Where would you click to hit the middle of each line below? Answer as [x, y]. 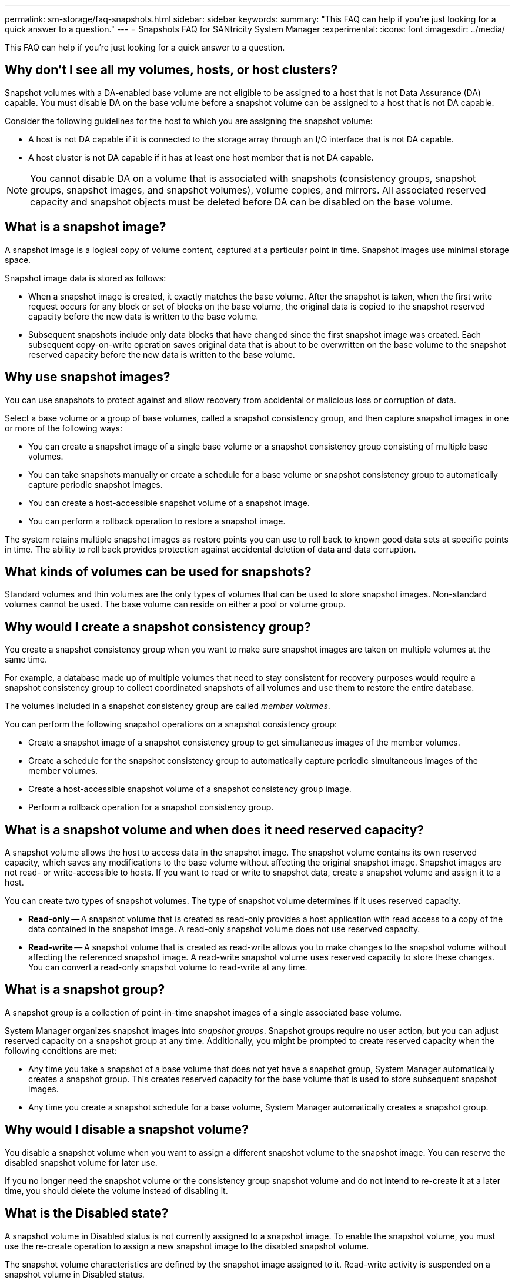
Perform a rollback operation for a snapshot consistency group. [151, 807]
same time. [26, 660]
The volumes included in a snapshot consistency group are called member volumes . [168, 706]
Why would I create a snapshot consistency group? [158, 627]
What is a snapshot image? [86, 227]
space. [18, 260]
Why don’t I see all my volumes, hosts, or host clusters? [171, 70]
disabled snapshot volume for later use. [81, 1162]
